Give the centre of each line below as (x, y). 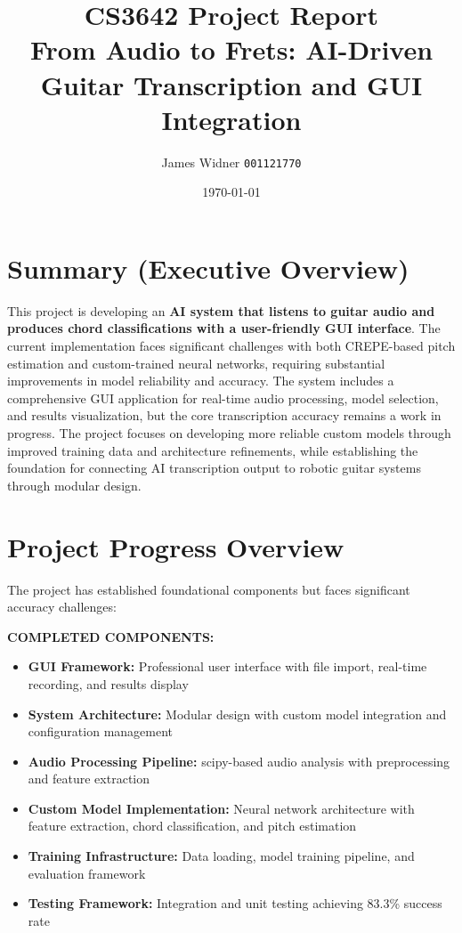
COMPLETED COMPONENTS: (111, 636)
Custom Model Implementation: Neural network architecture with (221, 808)
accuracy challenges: (62, 607)
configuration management (101, 731)
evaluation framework (87, 873)
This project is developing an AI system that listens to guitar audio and (221, 310)
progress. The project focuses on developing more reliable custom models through (229, 433)
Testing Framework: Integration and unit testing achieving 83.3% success (235, 903)
